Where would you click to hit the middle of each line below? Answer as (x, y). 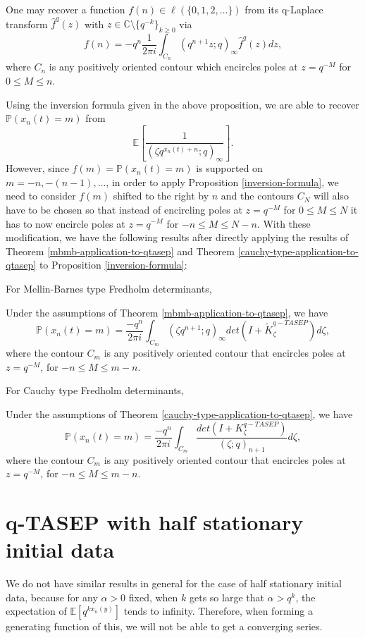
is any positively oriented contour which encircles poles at (173, 67)
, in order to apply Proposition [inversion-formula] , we (222, 182)
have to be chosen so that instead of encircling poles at (124, 209)
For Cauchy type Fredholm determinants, (95, 390)
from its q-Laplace (284, 9)
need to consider (41, 196)
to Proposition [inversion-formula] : (113, 265)
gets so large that (227, 597)
